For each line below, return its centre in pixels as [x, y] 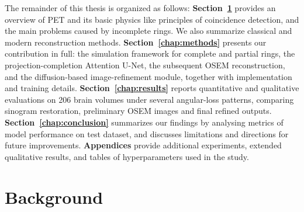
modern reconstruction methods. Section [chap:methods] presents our [136, 42]
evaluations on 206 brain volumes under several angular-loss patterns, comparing [149, 99]
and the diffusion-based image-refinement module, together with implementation [148, 76]
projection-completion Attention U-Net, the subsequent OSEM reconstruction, [145, 65]
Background [54, 197]
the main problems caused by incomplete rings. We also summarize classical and [148, 31]
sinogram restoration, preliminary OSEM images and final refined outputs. [138, 111]
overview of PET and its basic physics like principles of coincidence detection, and [152, 19]
